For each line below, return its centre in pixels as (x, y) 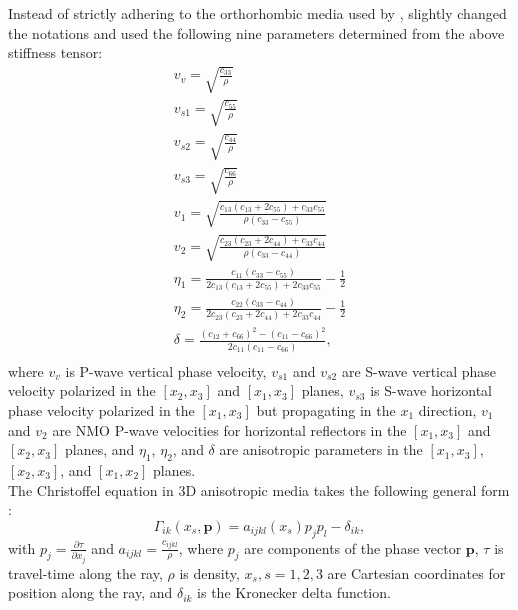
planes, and (99, 449)
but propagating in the (326, 410)
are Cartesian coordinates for (416, 572)
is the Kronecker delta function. (294, 592)
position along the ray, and (90, 592)
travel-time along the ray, (85, 572)
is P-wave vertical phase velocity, (166, 370)
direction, (447, 410)
